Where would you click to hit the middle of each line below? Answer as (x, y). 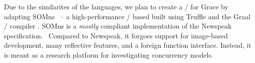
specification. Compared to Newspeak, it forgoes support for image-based (116, 35)
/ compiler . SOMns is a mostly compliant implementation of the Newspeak (118, 26)
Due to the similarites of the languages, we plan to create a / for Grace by (116, 6)
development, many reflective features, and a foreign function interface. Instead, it (128, 45)
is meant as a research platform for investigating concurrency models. (109, 54)
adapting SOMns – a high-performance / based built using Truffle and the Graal (127, 16)
